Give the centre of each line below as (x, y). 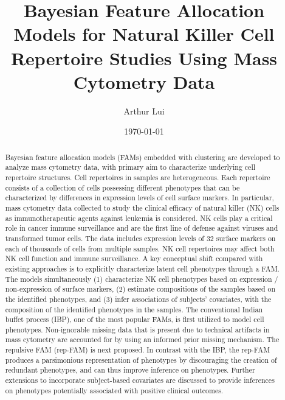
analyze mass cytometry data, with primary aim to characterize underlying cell (130, 167)
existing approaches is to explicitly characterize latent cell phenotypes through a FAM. (142, 268)
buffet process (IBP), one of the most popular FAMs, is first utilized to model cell (135, 319)
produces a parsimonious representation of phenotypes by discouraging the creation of (141, 360)
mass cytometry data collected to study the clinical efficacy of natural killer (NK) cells (142, 207)
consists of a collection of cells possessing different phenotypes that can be (122, 187)
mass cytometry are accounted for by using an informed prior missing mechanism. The (142, 339)
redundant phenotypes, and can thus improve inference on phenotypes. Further (130, 370)
